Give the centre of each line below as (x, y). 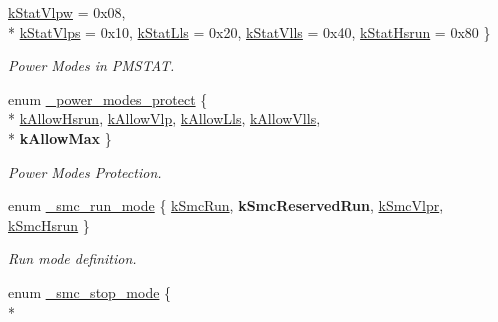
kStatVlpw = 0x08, (67, 12)
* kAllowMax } (60, 137)
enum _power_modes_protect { (108, 98)
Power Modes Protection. (85, 171)
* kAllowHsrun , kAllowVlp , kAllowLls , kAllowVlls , (164, 118)
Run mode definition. (72, 258)
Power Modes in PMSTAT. (91, 65)
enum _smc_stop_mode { (90, 291)
